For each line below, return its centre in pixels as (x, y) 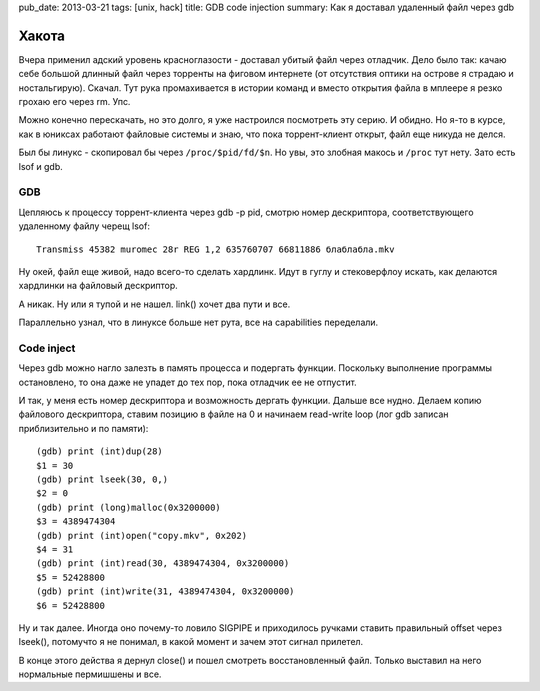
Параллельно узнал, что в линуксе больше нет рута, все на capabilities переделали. (198, 322)
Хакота (41, 35)
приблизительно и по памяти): (83, 428)
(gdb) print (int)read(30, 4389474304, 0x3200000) (163, 563)
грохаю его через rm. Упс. (74, 102)
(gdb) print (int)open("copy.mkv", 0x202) (142, 535)
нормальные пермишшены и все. (90, 674)
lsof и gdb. (41, 166)
